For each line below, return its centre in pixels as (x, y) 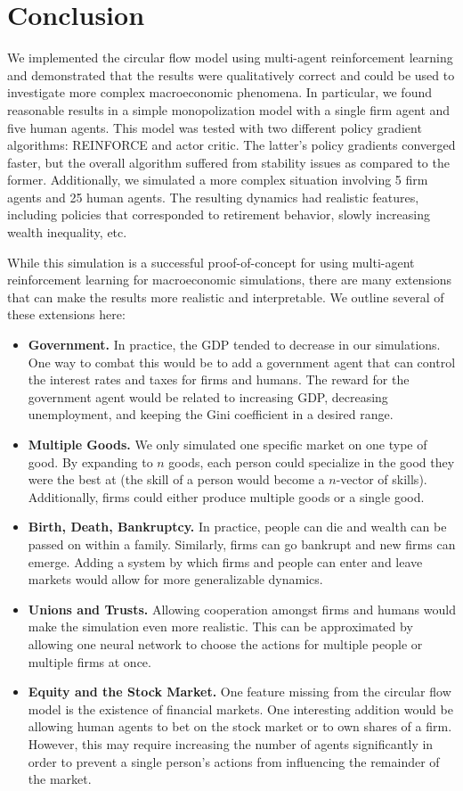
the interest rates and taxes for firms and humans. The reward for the (219, 379)
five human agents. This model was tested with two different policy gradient (215, 127)
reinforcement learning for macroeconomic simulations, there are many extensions (230, 280)
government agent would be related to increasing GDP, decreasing (208, 396)
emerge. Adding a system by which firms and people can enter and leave (225, 561)
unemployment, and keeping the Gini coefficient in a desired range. (211, 414)
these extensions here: (66, 314)
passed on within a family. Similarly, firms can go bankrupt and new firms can (242, 544)
